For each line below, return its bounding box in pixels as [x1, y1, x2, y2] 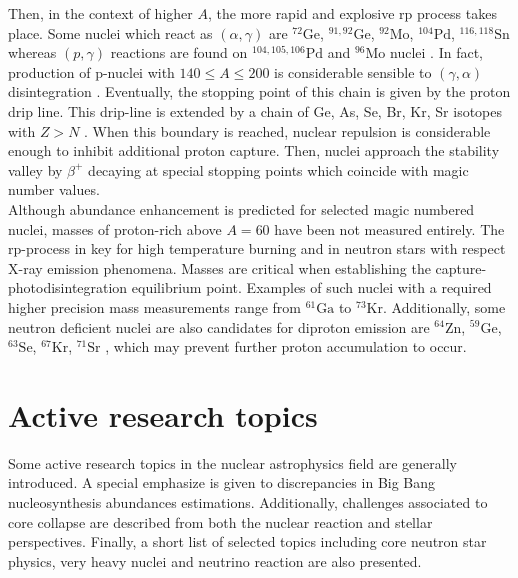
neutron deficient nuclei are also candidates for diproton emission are [8, 316, 430, 337]
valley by [8, 159, 63, 180]
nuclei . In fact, [390, 42, 483, 63]
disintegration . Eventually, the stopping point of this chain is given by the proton [8, 81, 511, 102]
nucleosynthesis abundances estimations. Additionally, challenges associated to [8, 492, 488, 512]
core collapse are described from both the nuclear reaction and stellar [8, 511, 433, 532]
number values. [8, 179, 100, 200]
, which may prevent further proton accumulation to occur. [105, 336, 467, 357]
